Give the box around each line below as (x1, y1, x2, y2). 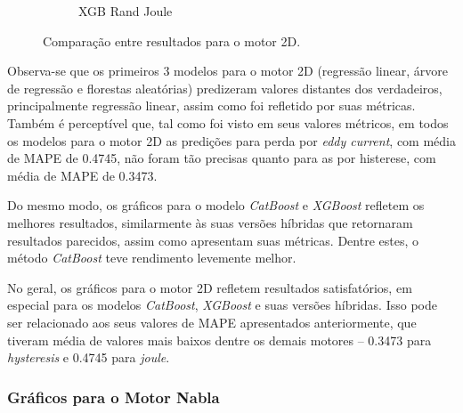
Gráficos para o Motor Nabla (7, 385, 220, 408)
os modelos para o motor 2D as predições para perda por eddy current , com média (7, 131, 456, 150)
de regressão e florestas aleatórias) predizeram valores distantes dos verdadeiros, (7, 78, 443, 97)
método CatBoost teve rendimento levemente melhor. (7, 248, 296, 267)
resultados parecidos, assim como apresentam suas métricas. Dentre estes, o (7, 231, 418, 249)
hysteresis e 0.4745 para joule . (7, 348, 170, 367)
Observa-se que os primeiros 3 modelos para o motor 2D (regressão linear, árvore (7, 61, 448, 80)
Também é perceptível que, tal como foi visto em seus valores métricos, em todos (7, 113, 449, 132)
